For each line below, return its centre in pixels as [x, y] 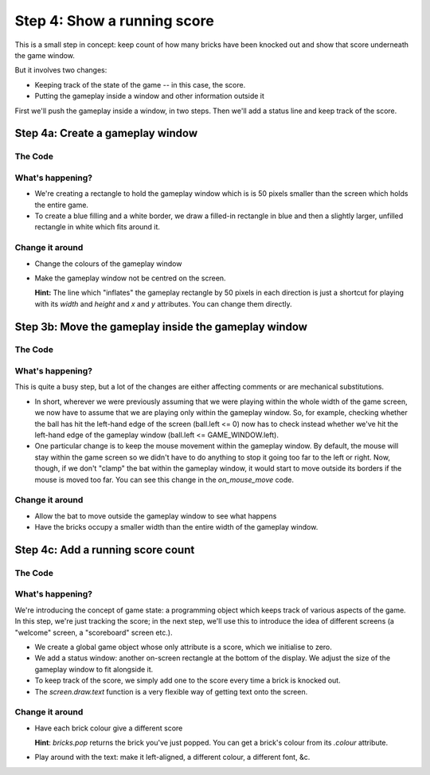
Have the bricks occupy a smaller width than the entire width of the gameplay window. [176, 527]
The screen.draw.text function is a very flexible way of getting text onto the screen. [171, 691]
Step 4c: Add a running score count [105, 550]
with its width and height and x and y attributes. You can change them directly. [163, 303]
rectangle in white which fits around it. [98, 227]
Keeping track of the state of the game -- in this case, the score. [140, 84]
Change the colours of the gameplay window [108, 264]
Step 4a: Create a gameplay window [106, 133]
